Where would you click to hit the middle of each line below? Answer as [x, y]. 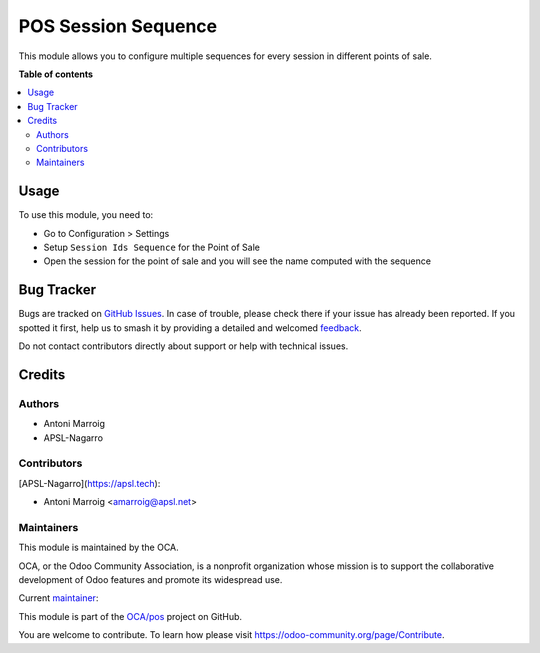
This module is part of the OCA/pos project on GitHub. [130, 616]
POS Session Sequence [118, 26]
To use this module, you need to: [86, 215]
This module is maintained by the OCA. [98, 547]
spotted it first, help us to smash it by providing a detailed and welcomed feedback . [190, 327]
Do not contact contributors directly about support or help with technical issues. [183, 346]
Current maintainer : [58, 598]
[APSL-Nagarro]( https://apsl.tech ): [89, 483]
